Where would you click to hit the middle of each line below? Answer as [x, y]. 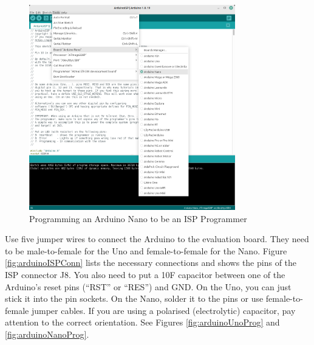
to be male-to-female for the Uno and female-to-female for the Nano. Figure [146, 250]
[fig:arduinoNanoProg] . [47, 334]
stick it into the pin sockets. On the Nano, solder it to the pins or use [134, 298]
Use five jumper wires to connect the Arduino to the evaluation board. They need [157, 239]
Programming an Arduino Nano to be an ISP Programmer [138, 218]
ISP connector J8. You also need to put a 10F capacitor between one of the [145, 275]
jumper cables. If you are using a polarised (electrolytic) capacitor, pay [163, 310]
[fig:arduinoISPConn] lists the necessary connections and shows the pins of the [151, 263]
